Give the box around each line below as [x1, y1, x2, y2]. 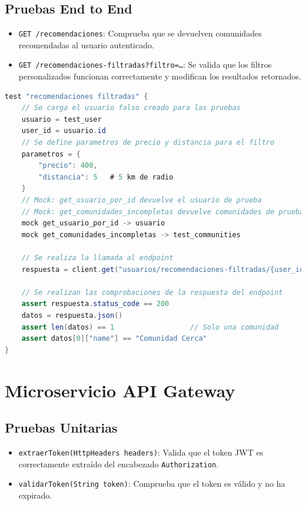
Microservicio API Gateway [5, 378, 235, 402]
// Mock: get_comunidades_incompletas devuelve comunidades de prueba [21, 207, 304, 216]
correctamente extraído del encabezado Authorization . [18, 457, 219, 470]
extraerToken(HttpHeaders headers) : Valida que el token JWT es [18, 446, 264, 458]
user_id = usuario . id [21, 127, 106, 135]
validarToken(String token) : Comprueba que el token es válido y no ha [18, 477, 285, 490]
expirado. [18, 489, 52, 501]
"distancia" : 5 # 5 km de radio [38, 172, 174, 181]
